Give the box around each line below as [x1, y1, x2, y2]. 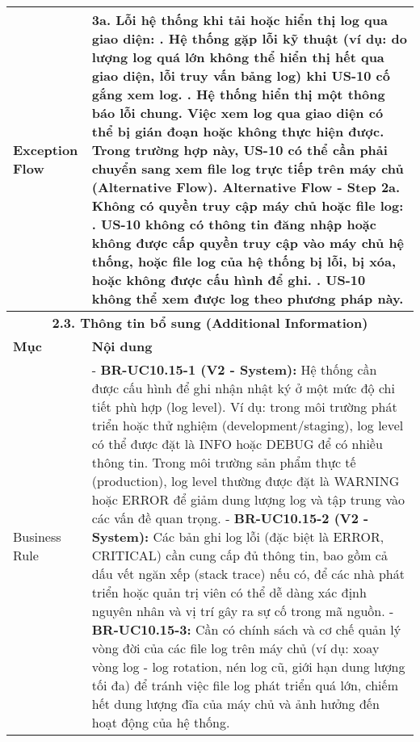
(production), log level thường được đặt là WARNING [91, 472, 400, 490]
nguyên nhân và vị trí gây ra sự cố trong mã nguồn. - [91, 602, 394, 620]
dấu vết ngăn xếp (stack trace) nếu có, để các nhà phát [91, 564, 405, 583]
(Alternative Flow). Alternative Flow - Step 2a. [91, 178, 401, 196]
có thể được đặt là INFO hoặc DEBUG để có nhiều [91, 434, 383, 453]
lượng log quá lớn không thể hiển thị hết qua [91, 48, 384, 66]
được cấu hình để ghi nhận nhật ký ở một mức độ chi [91, 379, 395, 397]
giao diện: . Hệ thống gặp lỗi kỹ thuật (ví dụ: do [91, 29, 407, 48]
